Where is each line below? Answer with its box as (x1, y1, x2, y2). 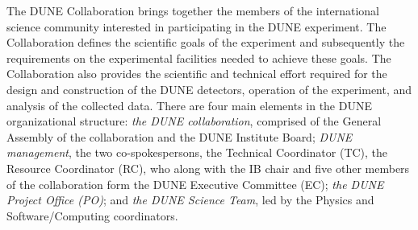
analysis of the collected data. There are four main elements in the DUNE (6, 97, 372, 113)
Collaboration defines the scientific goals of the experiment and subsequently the (6, 34, 405, 51)
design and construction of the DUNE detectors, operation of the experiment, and (6, 80, 412, 97)
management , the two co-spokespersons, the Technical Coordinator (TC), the (6, 144, 388, 161)
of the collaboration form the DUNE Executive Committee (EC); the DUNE (6, 175, 384, 192)
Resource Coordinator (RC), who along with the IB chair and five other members (6, 159, 410, 176)
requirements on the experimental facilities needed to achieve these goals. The (6, 49, 391, 66)
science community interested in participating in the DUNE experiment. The (6, 18, 387, 35)
